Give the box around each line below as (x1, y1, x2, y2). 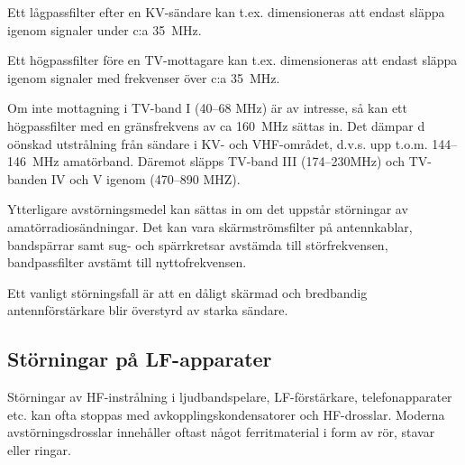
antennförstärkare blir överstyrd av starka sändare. (7, 301, 288, 320)
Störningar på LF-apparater (7, 345, 272, 373)
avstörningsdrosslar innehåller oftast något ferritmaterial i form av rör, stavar (7, 423, 435, 442)
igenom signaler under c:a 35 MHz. (7, 20, 202, 39)
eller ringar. (7, 440, 71, 459)
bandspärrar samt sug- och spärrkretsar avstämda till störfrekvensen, (7, 235, 388, 254)
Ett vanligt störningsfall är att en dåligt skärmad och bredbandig (7, 283, 368, 302)
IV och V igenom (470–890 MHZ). (51, 169, 241, 188)
